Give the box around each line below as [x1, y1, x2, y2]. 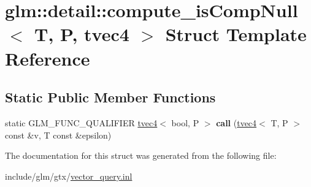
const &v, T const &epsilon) [5, 128, 112, 141]
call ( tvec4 [216, 116, 257, 129]
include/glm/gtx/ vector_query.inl [5, 169, 132, 182]
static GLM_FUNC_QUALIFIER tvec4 [5, 116, 158, 129]
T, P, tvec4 [34, 21, 129, 47]
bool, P [171, 116, 199, 129]
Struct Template [165, 21, 307, 47]
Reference [5, 45, 90, 71]
